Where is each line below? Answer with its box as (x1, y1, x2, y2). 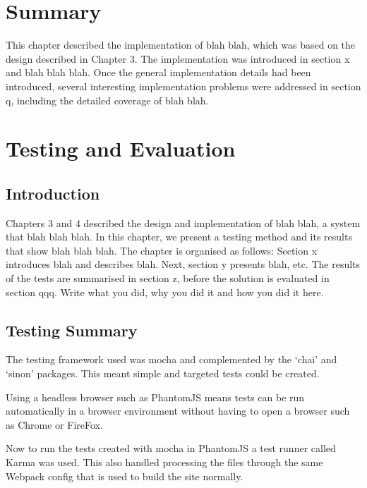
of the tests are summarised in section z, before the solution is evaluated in (6, 271, 330, 286)
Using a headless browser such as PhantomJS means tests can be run (6, 389, 305, 404)
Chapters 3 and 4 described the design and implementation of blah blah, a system (6, 215, 361, 230)
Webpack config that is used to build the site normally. (6, 468, 243, 483)
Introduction (6, 182, 100, 204)
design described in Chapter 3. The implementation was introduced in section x (6, 51, 350, 66)
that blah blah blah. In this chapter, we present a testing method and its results (6, 229, 352, 244)
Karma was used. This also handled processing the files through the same (6, 455, 323, 469)
